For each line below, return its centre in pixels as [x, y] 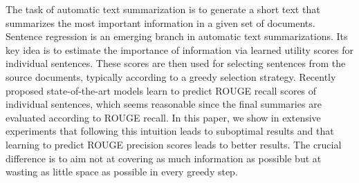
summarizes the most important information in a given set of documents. [160, 22]
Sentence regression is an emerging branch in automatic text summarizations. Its [177, 36]
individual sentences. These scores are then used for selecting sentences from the [176, 63]
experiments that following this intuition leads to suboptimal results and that [170, 131]
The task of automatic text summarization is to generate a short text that [163, 9]
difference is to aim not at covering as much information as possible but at [164, 158]
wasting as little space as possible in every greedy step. [122, 172]
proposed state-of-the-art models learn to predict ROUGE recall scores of [161, 90]
